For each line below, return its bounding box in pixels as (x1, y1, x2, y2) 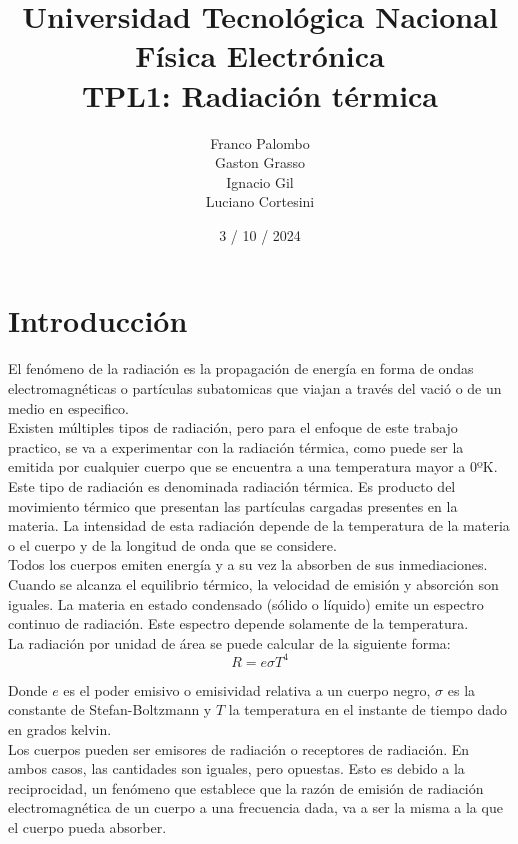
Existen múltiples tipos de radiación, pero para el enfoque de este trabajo (8, 417, 458, 438)
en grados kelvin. (8, 719, 112, 739)
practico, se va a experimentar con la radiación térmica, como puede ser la (8, 436, 464, 457)
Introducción (8, 300, 188, 341)
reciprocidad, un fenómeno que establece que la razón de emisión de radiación (8, 777, 484, 798)
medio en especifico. (8, 397, 130, 418)
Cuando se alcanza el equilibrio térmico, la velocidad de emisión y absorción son (8, 573, 499, 594)
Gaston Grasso (215, 152, 305, 173)
